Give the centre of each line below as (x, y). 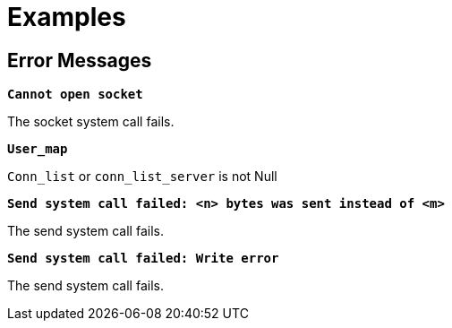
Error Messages (80, 60)
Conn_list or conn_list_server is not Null (142, 177)
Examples (67, 17)
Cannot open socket (75, 95)
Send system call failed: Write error (143, 259)
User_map (38, 149)
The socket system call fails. (91, 122)
